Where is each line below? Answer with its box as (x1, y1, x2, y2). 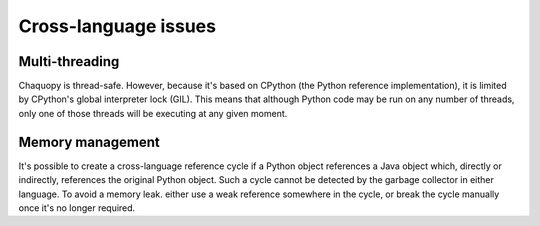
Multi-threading (18, 53, 120, 70)
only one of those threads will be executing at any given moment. (18, 107, 288, 119)
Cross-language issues (18, 15, 217, 37)
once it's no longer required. (18, 201, 136, 214)
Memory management (18, 133, 160, 150)
